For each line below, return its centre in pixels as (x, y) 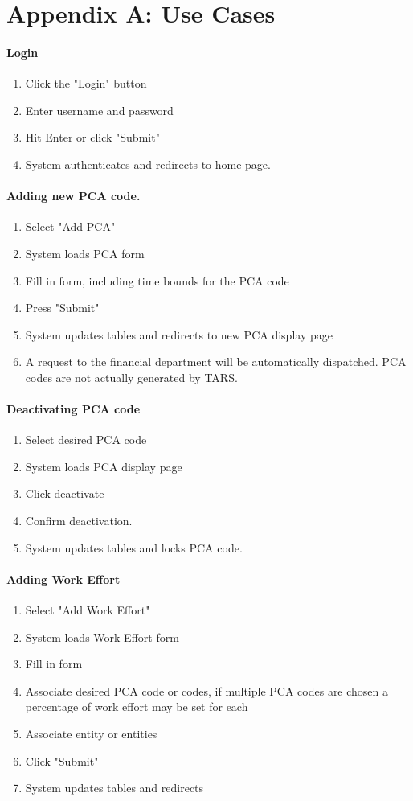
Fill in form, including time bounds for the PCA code (157, 280)
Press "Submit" (62, 308)
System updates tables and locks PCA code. (134, 547)
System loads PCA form (85, 253)
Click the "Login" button (86, 83)
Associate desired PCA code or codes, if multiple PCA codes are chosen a (207, 690)
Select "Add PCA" (70, 226)
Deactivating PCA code (74, 409)
